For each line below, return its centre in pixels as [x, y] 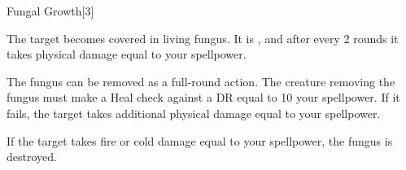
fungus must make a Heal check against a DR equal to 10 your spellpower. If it [203, 97]
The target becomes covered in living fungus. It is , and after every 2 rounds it [203, 38]
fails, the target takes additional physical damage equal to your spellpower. [194, 113]
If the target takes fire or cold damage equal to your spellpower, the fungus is [200, 140]
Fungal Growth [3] [50, 11]
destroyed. [32, 157]
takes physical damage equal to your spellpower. [127, 54]
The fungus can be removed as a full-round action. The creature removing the [201, 81]
